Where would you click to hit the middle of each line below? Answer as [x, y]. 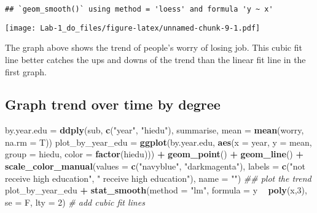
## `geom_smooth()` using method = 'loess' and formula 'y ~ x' [139, 9]
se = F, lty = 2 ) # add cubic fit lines [75, 202]
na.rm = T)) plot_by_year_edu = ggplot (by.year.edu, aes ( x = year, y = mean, [158, 142]
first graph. [26, 71]
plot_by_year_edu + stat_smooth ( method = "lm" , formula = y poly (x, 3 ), [156, 190]
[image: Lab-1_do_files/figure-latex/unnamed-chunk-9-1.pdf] [133, 28]
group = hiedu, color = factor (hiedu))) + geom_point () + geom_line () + [154, 154]
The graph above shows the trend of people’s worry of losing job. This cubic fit [154, 47]
